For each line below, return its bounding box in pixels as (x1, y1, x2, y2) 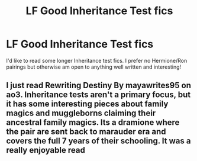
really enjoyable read (6, 145, 86, 155)
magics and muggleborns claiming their (6, 108, 156, 118)
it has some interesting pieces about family (6, 99, 169, 109)
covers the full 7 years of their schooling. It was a (6, 136, 191, 146)
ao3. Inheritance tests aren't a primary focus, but (6, 90, 191, 100)
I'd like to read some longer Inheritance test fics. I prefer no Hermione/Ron (6, 57, 188, 64)
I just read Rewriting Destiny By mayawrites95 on (6, 80, 191, 91)
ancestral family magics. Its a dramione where (6, 117, 180, 128)
